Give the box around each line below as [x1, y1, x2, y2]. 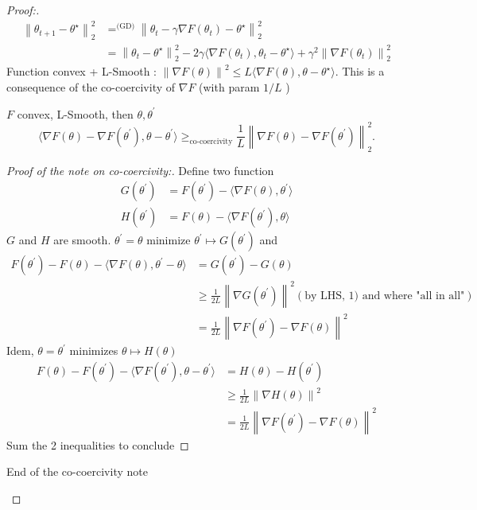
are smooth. [53, 232, 111, 248]
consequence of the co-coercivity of [6, 79, 176, 95]
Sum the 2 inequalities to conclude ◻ [6, 436, 189, 453]
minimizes [69, 342, 118, 359]
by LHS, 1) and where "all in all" [304, 290, 465, 302]
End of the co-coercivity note [6, 463, 148, 480]
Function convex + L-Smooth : [6, 63, 157, 80]
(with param [199, 79, 260, 95]
